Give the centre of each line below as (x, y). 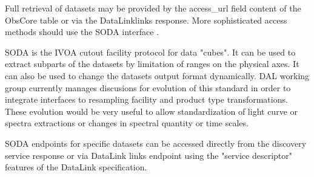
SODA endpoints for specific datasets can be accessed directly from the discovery (156, 143)
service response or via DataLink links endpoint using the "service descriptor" (149, 155)
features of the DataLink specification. (76, 167)
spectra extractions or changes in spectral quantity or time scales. (127, 123)
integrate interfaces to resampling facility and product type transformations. (146, 99)
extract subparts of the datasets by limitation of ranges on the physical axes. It (152, 64)
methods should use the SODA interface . (82, 32)
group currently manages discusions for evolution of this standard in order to (148, 87)
